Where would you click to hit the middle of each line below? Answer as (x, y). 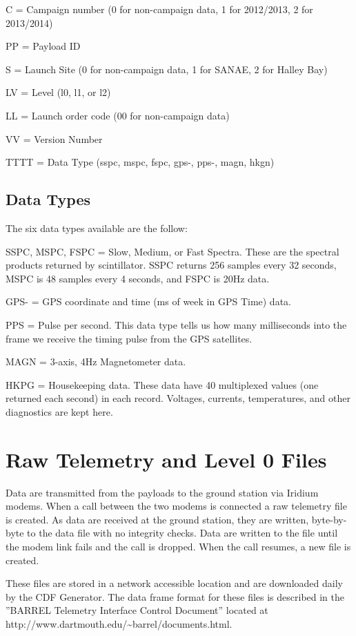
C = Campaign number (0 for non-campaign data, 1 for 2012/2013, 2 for (159, 9)
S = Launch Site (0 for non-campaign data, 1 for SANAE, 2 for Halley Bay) (167, 69)
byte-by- (329, 519)
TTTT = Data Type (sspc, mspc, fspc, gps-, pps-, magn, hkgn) (140, 162)
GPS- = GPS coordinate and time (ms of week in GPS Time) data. (148, 301)
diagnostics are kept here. (59, 411)
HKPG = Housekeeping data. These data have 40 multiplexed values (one (162, 384)
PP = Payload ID (43, 46)
